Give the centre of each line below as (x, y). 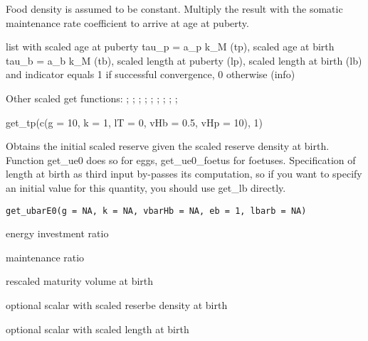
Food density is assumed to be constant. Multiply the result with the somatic (174, 9)
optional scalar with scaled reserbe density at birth (117, 304)
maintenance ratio (45, 257)
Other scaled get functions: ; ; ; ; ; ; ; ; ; (92, 98)
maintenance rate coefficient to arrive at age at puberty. (127, 22)
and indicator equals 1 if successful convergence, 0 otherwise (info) (151, 74)
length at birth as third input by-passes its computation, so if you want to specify (184, 174)
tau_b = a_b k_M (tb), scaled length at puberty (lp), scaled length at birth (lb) (184, 60)
